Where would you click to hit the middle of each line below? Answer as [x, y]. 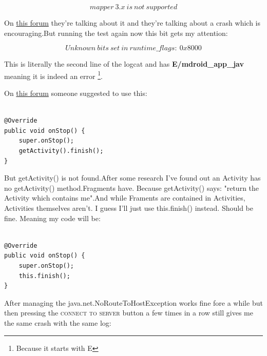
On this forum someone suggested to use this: [76, 93]
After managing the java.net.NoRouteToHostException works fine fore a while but [133, 302]
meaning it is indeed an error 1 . [53, 75]
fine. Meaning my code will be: [52, 218]
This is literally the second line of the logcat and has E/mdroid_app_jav [124, 64]
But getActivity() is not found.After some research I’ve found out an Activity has [132, 178]
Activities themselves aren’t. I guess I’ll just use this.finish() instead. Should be [129, 207]
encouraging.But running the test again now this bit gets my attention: [116, 33]
